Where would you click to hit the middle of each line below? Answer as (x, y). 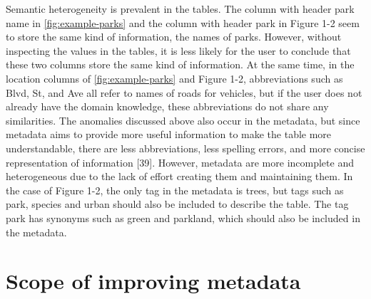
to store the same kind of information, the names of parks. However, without (174, 37)
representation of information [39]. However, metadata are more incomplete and (180, 162)
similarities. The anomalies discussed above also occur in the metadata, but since (183, 120)
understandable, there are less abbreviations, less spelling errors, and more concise (185, 148)
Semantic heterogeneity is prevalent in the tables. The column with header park (180, 9)
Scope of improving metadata (153, 281)
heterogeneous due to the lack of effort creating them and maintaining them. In (179, 176)
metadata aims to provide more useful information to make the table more (169, 134)
